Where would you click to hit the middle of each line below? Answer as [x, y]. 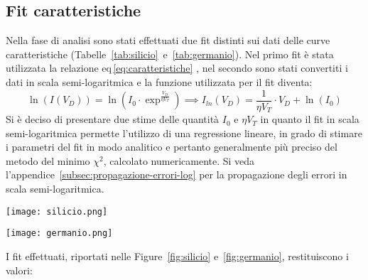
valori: [19, 270]
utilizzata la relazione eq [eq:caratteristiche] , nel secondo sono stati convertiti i [177, 68]
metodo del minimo [48, 160]
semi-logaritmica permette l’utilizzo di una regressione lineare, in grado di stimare [184, 133]
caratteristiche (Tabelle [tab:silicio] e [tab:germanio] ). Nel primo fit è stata [170, 54]
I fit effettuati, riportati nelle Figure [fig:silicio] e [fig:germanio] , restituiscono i [177, 255]
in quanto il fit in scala [310, 119]
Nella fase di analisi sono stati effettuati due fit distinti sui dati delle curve [168, 40]
